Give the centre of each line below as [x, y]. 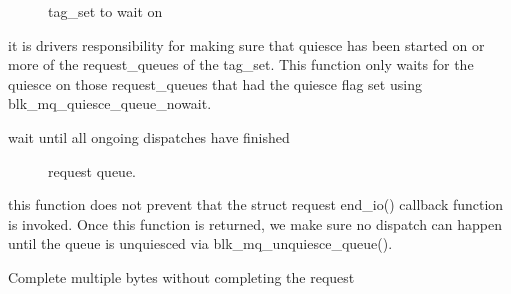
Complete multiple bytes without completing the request [181, 276]
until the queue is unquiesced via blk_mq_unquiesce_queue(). [200, 243]
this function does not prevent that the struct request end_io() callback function [256, 204]
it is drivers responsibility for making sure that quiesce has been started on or [246, 44]
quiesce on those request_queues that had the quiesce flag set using [215, 83]
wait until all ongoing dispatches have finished [149, 136]
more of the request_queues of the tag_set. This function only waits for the [241, 64]
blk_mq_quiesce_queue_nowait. [110, 103]
